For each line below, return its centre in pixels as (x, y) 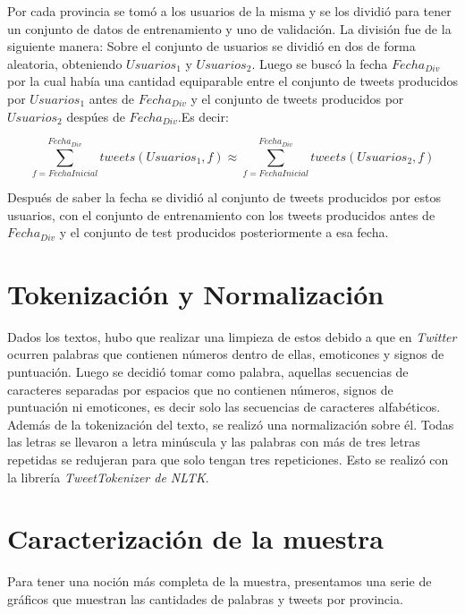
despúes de (96, 116)
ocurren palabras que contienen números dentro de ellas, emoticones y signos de (226, 354)
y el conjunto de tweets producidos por (297, 98)
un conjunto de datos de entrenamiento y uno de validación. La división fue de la (229, 28)
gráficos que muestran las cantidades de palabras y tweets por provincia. (205, 598)
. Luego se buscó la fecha (320, 63)
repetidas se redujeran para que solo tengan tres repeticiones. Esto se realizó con (228, 459)
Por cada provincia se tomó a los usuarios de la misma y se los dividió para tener (229, 11)
